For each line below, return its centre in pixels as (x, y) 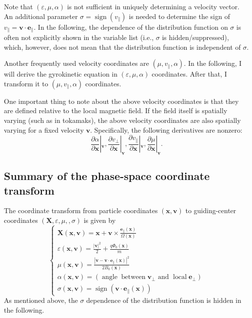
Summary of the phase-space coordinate (107, 176)
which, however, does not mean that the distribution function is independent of (122, 47)
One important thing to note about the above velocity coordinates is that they (121, 101)
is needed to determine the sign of (179, 16)
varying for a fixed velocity (44, 129)
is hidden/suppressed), (195, 37)
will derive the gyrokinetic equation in (61, 74)
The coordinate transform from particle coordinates (81, 210)
